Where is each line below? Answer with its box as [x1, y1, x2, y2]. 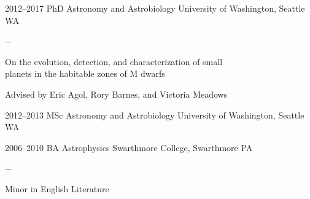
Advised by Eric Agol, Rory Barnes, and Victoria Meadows [5, 87, 228, 100]
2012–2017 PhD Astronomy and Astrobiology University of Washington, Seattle [5, 2, 305, 14]
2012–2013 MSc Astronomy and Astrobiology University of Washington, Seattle [5, 108, 304, 121]
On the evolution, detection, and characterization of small [5, 55, 223, 68]
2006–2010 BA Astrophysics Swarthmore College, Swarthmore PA [5, 141, 253, 154]
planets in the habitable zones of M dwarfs [5, 67, 165, 80]
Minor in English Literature [5, 182, 109, 195]
